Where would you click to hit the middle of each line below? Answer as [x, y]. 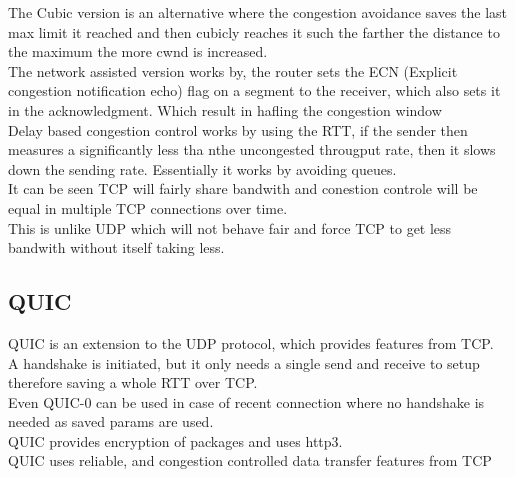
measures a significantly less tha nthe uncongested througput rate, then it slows [252, 149]
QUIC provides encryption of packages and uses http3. [175, 440]
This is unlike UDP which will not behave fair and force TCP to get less [230, 227]
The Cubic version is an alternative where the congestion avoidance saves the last [258, 12]
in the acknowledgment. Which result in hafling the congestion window [225, 109]
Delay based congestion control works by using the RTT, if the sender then [238, 129]
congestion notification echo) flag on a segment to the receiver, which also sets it [254, 90]
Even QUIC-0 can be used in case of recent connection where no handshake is [246, 401]
